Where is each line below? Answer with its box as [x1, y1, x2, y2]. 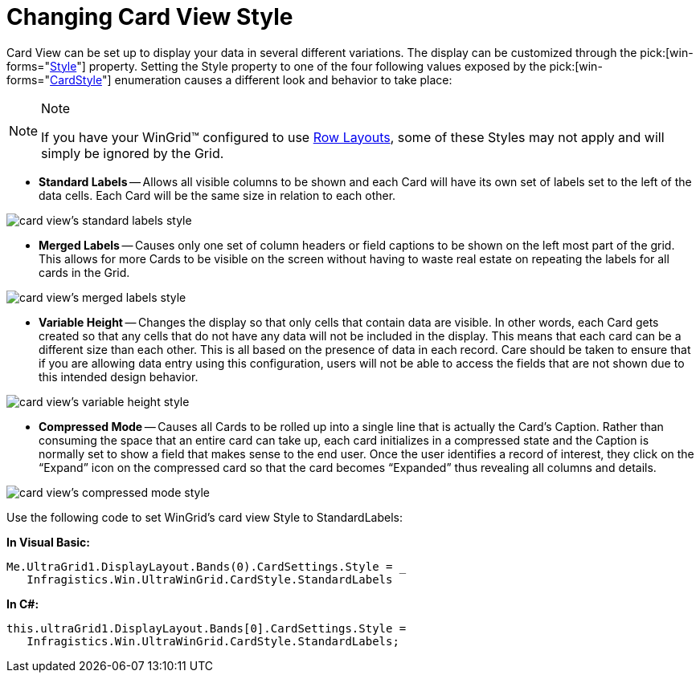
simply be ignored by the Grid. [41, 144, 224, 161]
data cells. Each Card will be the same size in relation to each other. [39, 188, 396, 202]
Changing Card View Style [6, 3, 293, 30]
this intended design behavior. [39, 369, 199, 384]
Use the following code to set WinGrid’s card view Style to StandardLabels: [6, 510, 403, 524]
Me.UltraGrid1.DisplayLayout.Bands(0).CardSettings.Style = [6, 559, 393, 573]
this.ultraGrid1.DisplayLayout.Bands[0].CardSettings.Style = [6, 621, 407, 635]
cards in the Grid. [39, 265, 130, 279]
